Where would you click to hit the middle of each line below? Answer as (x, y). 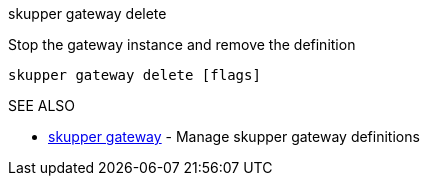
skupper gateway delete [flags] (134, 75)
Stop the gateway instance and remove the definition (182, 44)
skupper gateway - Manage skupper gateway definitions (234, 136)
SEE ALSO (42, 105)
